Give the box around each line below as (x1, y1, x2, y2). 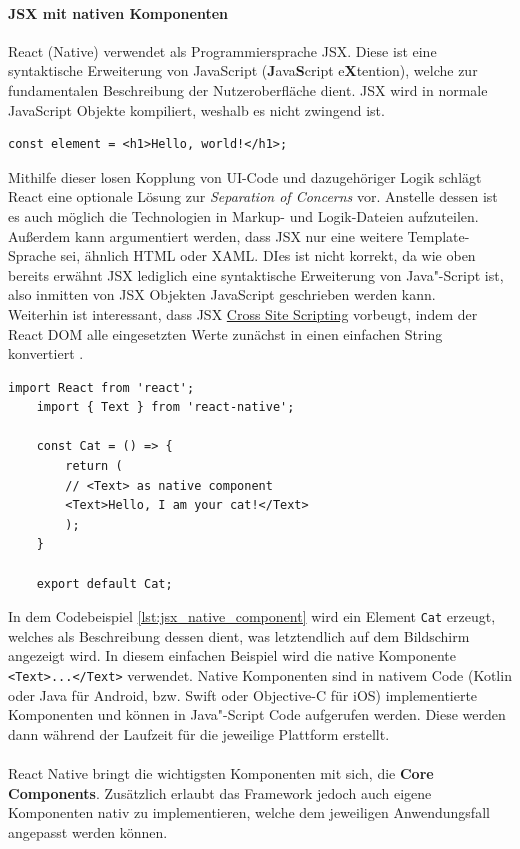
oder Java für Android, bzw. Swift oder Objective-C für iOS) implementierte (8, 684, 478, 705)
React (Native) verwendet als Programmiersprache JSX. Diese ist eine (8, 40, 437, 61)
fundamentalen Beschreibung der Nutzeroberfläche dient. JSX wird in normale (8, 79, 488, 100)
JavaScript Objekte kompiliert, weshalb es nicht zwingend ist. (8, 99, 385, 120)
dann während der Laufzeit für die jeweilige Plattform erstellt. (8, 723, 390, 744)
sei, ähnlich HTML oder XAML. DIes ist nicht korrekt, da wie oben (60, 245, 476, 266)
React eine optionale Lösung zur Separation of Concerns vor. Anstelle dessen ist (8, 186, 498, 207)
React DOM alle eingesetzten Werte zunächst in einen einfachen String (8, 323, 443, 344)
